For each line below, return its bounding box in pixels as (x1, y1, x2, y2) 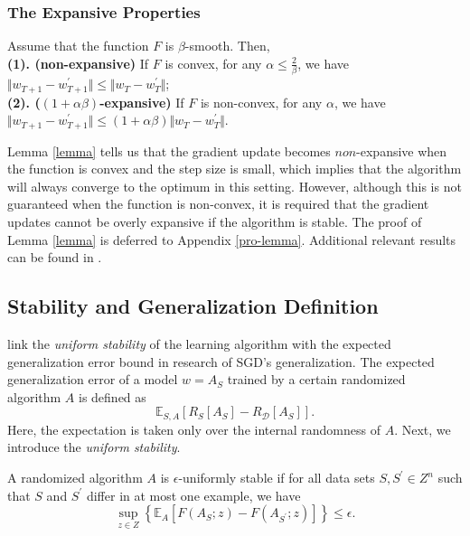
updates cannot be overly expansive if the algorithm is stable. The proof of (7, 212, 422, 230)
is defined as (78, 387, 146, 406)
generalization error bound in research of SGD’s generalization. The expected (7, 352, 435, 371)
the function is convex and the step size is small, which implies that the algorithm (7, 159, 462, 178)
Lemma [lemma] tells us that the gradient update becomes (7, 141, 331, 160)
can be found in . (7, 248, 102, 267)
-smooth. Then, (184, 36, 270, 55)
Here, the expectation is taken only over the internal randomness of (7, 419, 381, 438)
